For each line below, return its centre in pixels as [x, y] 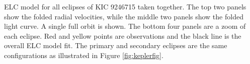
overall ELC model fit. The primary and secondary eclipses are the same [116, 45]
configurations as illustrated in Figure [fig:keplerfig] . [84, 55]
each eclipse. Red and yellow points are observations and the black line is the [123, 35]
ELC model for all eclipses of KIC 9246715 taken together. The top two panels [125, 6]
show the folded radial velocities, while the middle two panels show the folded [124, 16]
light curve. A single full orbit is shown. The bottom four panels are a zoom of [125, 26]
